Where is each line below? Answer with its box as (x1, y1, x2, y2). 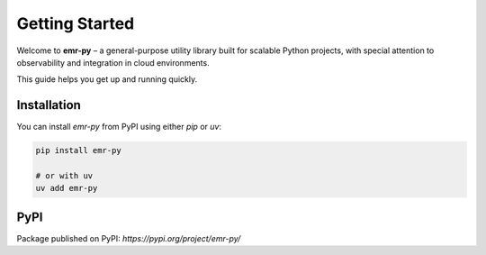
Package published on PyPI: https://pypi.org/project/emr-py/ (16, 232, 241, 243)
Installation (16, 97, 81, 113)
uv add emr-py (35, 183, 98, 194)
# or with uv (35, 171, 94, 180)
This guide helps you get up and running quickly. (16, 74, 198, 85)
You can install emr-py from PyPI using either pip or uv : (16, 122, 222, 132)
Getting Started (16, 14, 135, 33)
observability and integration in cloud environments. (16, 57, 211, 68)
